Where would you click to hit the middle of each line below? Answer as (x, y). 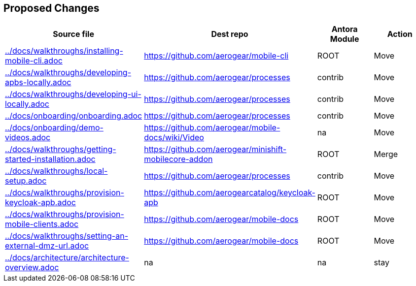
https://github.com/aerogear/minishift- (215, 149)
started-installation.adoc (50, 159)
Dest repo (230, 34)
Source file (73, 34)
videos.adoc (28, 138)
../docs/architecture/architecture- (67, 258)
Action (400, 34)
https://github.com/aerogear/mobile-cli (216, 56)
